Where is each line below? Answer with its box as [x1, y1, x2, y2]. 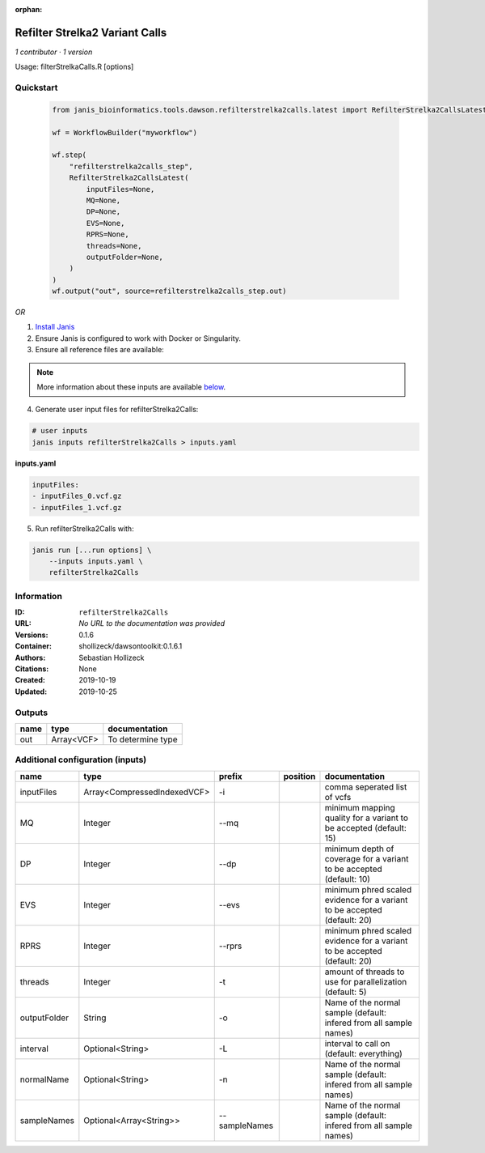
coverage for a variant [324, 853, 409, 864]
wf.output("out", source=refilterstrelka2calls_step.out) [52, 287, 287, 296]
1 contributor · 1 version [15, 47, 93, 57]
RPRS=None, [86, 230, 129, 239]
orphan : [15, 5, 43, 14]
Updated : [15, 687, 48, 696]
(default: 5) [324, 986, 367, 998]
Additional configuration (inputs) [15, 754, 147, 765]
